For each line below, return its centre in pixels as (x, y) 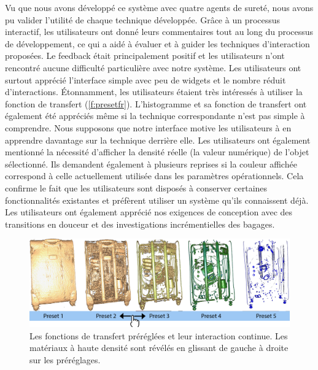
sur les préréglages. (65, 359)
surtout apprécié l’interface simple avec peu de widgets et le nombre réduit (145, 79)
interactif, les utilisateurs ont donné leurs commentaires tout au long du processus (159, 32)
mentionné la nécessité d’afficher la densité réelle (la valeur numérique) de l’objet (157, 152)
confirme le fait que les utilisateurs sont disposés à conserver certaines (136, 187)
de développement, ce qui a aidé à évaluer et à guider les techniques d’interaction (157, 43)
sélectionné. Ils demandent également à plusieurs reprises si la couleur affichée (151, 164)
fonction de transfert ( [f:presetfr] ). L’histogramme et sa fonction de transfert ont (156, 103)
